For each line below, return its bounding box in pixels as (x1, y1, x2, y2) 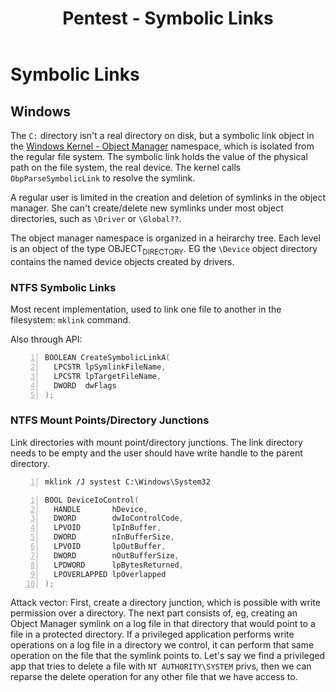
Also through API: (10, 333, 83, 346)
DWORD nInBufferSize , (53, 532, 175, 542)
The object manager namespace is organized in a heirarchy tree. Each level (10, 232, 321, 244)
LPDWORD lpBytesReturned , (53, 560, 184, 570)
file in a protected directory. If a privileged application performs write (10, 628, 295, 641)
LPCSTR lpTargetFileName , (53, 371, 162, 381)
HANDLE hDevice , (53, 504, 148, 514)
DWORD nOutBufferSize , (53, 550, 180, 561)
